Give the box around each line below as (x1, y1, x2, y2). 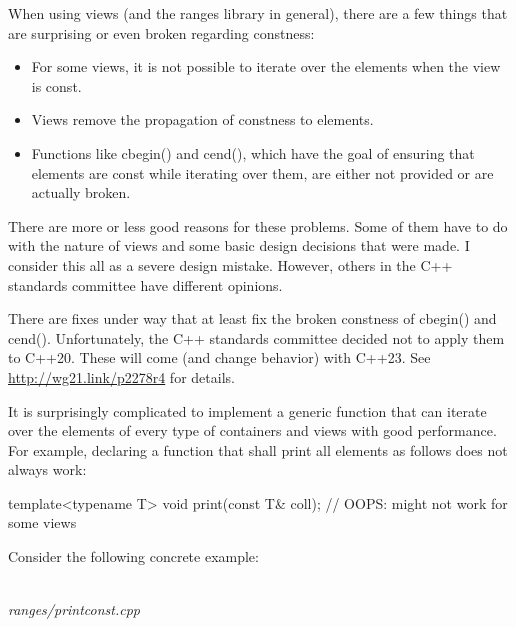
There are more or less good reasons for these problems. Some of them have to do (8, 215, 508, 236)
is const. (31, 75, 82, 96)
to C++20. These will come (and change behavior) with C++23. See (8, 347, 431, 368)
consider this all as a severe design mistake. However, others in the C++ (8, 254, 453, 275)
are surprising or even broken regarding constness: (8, 22, 315, 43)
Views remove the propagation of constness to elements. (31, 109, 374, 130)
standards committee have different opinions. (8, 274, 283, 295)
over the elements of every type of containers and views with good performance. (8, 420, 497, 441)
